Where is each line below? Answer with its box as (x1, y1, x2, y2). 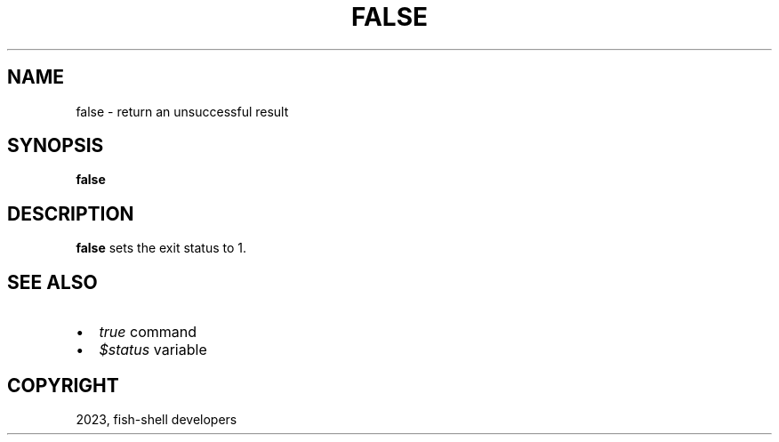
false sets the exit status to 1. (76, 240, 247, 256)
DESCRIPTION (7, 202, 134, 225)
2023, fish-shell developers (76, 411, 237, 427)
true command (99, 323, 197, 342)
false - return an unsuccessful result (76, 103, 289, 119)
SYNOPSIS (7, 134, 104, 157)
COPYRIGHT (7, 374, 119, 397)
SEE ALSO (7, 270, 98, 293)
